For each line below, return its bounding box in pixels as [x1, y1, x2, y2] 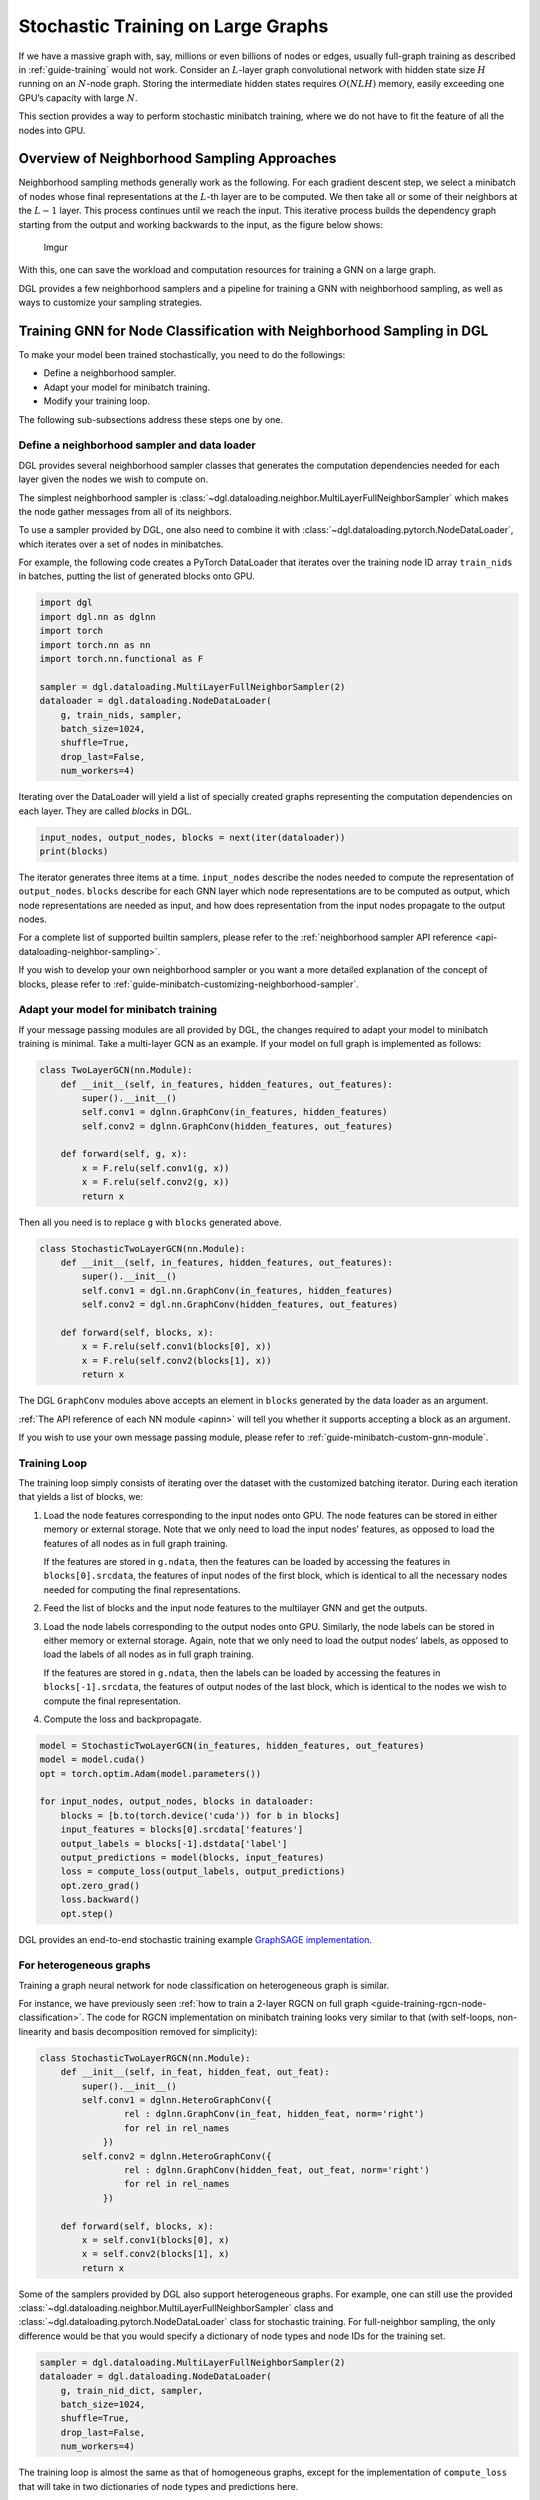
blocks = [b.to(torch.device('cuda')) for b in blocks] [60, 1810, 341, 1821]
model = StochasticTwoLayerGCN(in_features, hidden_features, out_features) [39, 1740, 425, 1751]
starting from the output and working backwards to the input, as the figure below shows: [18, 218, 384, 230]
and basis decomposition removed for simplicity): [53, 2025, 258, 2037]
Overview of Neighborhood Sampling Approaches [18, 150, 337, 167]
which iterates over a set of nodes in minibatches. [18, 538, 224, 550]
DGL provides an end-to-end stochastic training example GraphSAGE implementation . [18, 1933, 373, 1945]
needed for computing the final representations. [43, 1583, 241, 1595]
